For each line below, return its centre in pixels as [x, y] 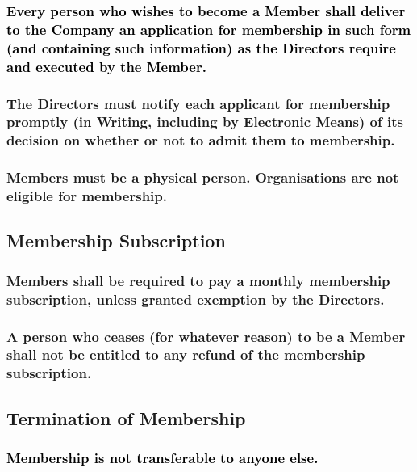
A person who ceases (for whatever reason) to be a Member [206, 336]
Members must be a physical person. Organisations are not [203, 177]
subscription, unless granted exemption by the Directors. [196, 299]
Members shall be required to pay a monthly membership [198, 280]
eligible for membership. [87, 196]
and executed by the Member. [106, 66]
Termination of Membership [126, 417]
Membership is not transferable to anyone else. [163, 457]
